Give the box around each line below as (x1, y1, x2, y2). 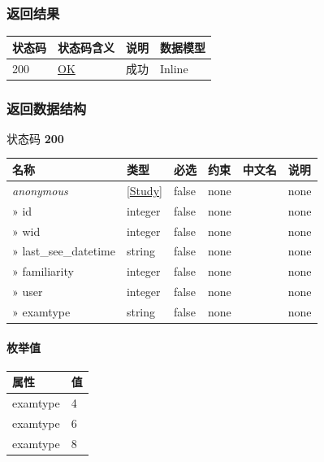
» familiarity (12, 263, 74, 280)
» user (12, 283, 43, 300)
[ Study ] (126, 181, 162, 198)
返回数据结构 (6, 98, 87, 118)
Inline (160, 59, 188, 76)
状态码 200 (6, 129, 64, 146)
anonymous (12, 181, 68, 198)
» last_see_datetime (12, 242, 115, 259)
